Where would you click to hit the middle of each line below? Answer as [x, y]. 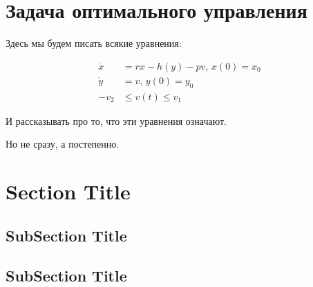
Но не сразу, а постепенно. [63, 144]
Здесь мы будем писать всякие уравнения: [94, 43]
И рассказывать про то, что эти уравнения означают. [116, 120]
